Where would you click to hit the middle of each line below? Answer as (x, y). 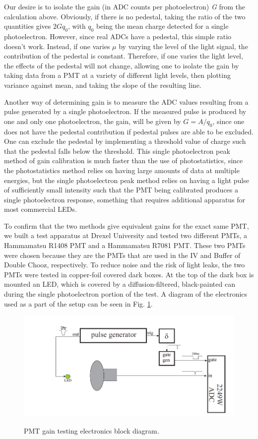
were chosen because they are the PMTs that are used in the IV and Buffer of (122, 255)
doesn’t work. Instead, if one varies (57, 46)
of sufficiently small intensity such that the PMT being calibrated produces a (121, 190)
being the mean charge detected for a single (162, 26)
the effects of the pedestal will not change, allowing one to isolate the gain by (122, 65)
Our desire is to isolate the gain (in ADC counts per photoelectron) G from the (125, 6)
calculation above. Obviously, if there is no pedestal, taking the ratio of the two (125, 16)
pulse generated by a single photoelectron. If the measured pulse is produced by (125, 111)
